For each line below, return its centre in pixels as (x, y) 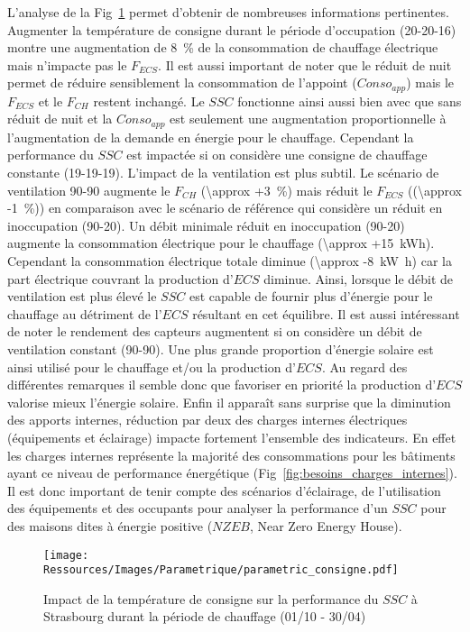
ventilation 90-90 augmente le (89, 190)
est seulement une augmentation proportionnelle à (308, 119)
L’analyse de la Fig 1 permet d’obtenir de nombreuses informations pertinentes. (228, 12)
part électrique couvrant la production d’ (120, 278)
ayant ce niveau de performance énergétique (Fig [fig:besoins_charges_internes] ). (232, 473)
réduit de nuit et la (60, 119)
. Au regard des (364, 366)
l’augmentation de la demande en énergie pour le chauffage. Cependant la (211, 137)
